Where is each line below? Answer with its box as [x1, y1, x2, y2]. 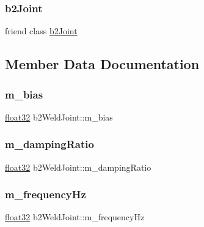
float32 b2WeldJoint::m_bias [5, 110, 113, 123]
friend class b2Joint [5, 24, 78, 37]
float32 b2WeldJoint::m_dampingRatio [5, 160, 151, 173]
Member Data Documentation [5, 54, 200, 73]
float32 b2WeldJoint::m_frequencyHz [5, 210, 145, 223]
